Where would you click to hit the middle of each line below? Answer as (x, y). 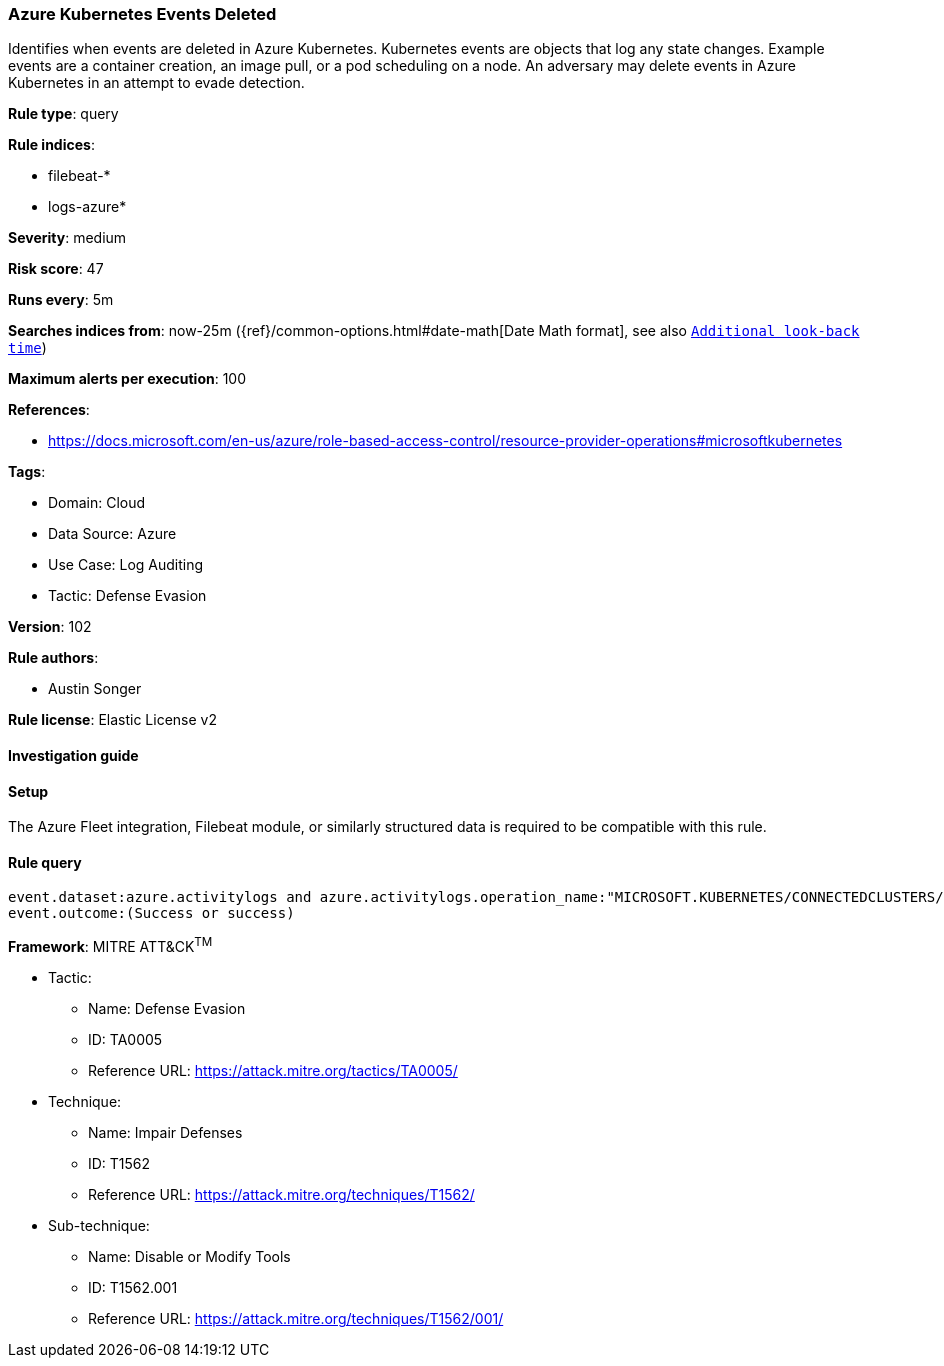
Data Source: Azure (112, 534)
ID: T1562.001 (133, 1288)
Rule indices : (51, 145)
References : (49, 410)
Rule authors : (53, 658)
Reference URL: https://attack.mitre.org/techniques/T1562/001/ (296, 1319)
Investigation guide (73, 755)
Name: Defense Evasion (167, 1009)
